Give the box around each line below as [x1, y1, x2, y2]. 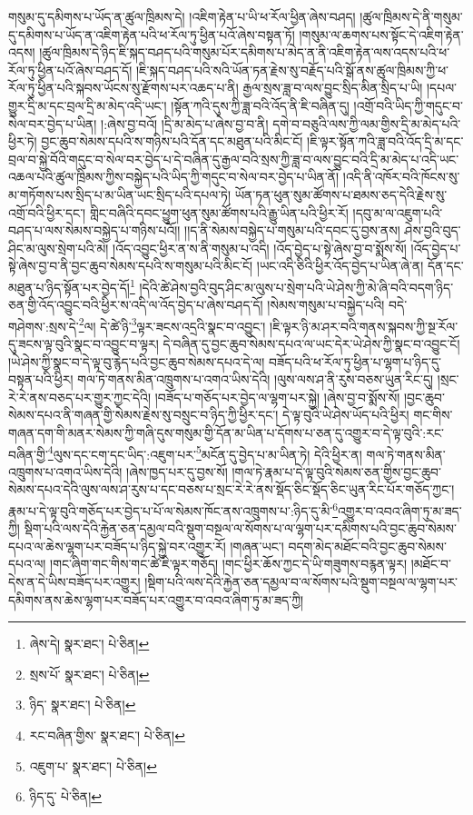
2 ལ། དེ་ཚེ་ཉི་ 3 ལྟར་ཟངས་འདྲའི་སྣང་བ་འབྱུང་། [78, 313, 266, 335]
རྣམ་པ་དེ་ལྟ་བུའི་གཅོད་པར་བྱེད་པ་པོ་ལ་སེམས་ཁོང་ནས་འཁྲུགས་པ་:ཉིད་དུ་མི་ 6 [8, 499, 338, 520]
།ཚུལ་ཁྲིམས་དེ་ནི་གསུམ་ [360, 7, 463, 25]
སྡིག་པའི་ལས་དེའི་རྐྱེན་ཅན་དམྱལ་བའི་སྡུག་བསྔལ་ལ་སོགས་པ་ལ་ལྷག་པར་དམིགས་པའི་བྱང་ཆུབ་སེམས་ [24, 519, 457, 538]
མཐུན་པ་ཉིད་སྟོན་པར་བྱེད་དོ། [8, 277, 130, 296]
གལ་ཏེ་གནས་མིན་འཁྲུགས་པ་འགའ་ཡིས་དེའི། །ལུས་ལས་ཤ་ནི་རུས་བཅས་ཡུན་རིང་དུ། [77, 370, 434, 389]
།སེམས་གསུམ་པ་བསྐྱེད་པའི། [267, 295, 385, 314]
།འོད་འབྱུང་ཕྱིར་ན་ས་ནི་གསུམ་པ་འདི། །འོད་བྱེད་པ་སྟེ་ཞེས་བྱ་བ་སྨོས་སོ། [113, 238, 407, 257]
